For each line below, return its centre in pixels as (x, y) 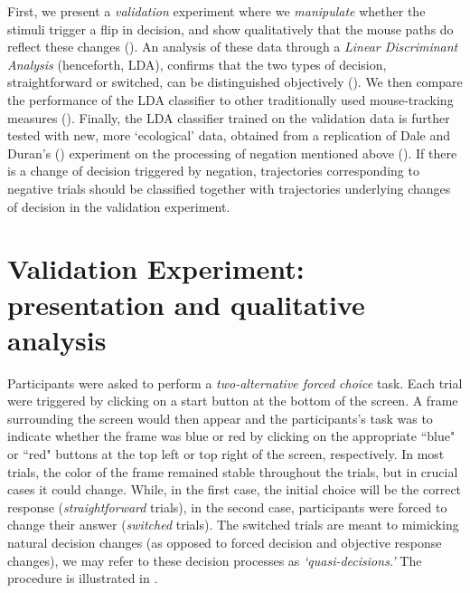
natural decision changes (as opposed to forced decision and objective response (225, 542)
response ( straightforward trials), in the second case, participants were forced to (227, 507)
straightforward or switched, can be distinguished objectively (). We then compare (235, 82)
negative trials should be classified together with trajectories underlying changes (229, 188)
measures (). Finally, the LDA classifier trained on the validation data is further (229, 117)
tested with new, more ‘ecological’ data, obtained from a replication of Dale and (229, 135)
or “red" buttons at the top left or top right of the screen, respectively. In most (226, 454)
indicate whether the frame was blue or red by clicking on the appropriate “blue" (231, 436)
